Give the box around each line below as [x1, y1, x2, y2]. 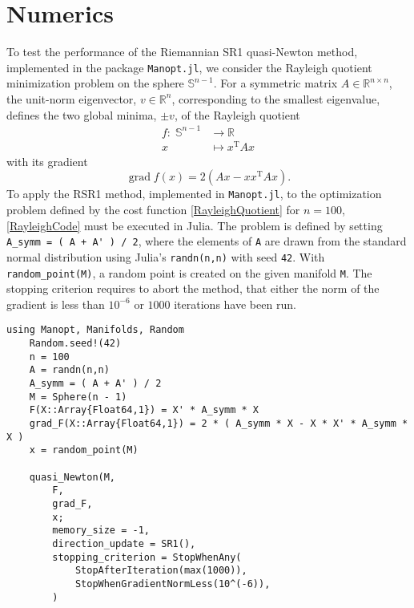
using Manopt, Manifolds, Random [6, 324, 184, 336]
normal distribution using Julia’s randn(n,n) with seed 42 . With [6, 248, 325, 265]
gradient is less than [6, 295, 105, 312]
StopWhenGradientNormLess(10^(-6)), [74, 578, 271, 590]
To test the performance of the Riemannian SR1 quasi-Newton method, [6, 43, 358, 60]
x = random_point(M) [29, 444, 139, 456]
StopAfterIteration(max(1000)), [74, 565, 247, 577]
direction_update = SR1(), [52, 537, 196, 549]
